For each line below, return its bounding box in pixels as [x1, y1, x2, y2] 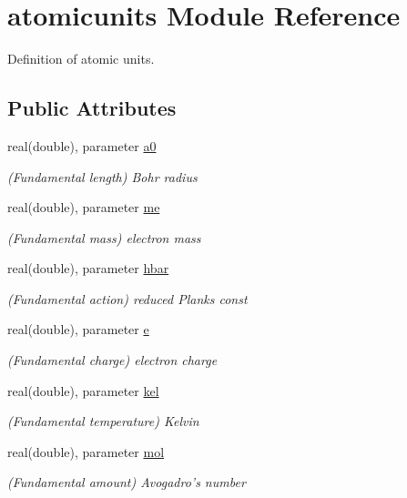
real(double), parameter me [7, 198, 160, 217]
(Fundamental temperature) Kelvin [7, 412, 199, 431]
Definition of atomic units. [7, 49, 155, 68]
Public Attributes [7, 94, 177, 122]
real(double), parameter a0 [7, 136, 157, 155]
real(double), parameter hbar [7, 259, 169, 278]
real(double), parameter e [7, 320, 149, 339]
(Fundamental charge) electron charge [7, 351, 218, 370]
